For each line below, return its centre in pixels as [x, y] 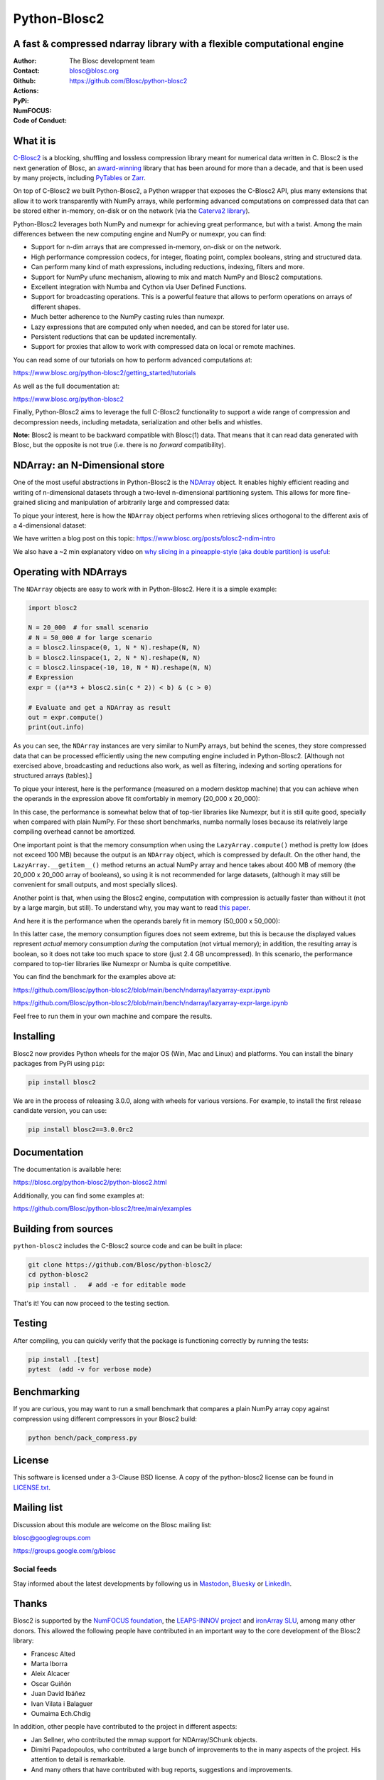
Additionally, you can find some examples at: [79, 1195]
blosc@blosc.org [94, 70]
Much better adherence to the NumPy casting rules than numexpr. [128, 317]
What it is [34, 141]
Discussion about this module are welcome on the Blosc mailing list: [113, 1524]
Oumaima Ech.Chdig [61, 1713]
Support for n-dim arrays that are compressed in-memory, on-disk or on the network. [156, 247]
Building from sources [63, 1229]
